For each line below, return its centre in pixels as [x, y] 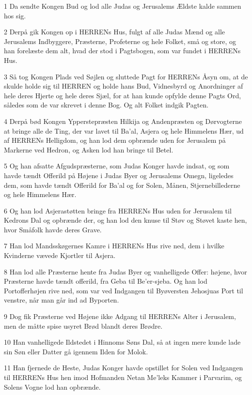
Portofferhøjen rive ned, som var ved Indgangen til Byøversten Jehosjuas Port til [124, 290]
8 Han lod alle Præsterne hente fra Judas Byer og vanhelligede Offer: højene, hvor [126, 271]
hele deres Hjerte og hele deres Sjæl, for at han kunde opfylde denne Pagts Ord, [123, 95]
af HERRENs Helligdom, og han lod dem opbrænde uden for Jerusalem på [115, 140]
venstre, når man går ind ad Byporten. [62, 300]
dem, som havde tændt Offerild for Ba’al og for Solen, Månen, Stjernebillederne [122, 185]
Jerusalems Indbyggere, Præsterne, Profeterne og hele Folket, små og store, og [120, 41]
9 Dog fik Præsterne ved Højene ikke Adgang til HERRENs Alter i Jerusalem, [120, 316]
